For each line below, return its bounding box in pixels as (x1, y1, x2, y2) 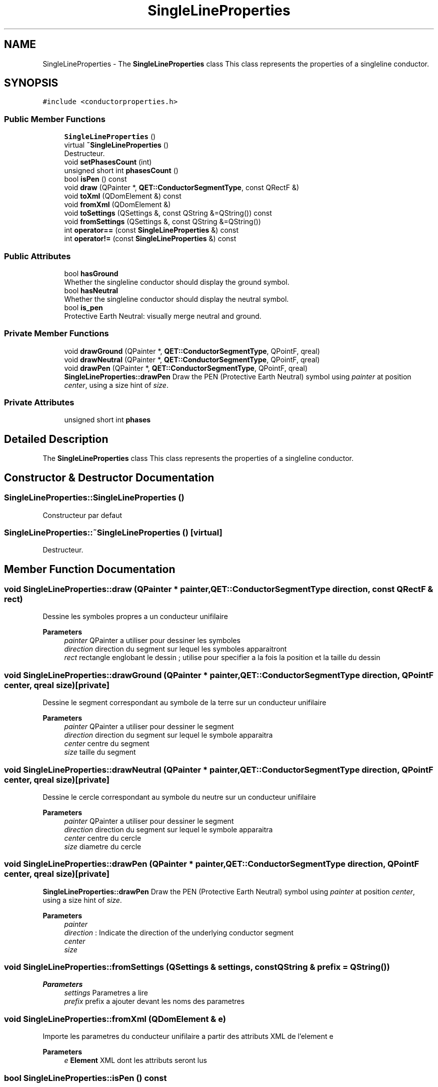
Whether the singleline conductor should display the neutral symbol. (64, 294, 289, 303)
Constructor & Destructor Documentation (4, 471, 214, 484)
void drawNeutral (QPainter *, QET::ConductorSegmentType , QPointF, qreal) (64, 355, 320, 364)
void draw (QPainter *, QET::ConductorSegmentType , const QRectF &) (64, 183, 299, 192)
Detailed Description (4, 432, 108, 445)
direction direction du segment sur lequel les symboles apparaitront (64, 645, 287, 654)
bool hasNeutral (64, 286, 118, 295)
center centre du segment (64, 739, 149, 748)
